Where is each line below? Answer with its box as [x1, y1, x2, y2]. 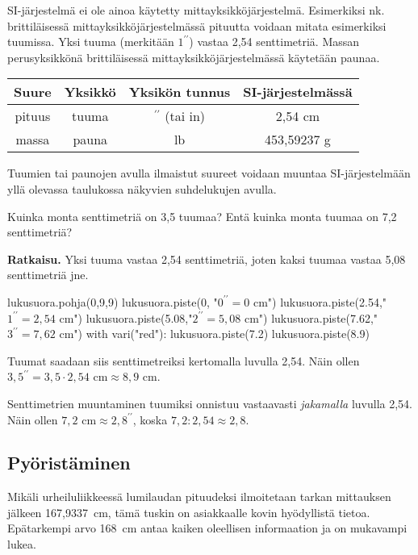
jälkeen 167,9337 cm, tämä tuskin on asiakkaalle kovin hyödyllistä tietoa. [7, 503, 370, 520]
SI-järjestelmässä [243, 82, 353, 102]
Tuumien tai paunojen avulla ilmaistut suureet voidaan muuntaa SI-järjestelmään [7, 165, 411, 182]
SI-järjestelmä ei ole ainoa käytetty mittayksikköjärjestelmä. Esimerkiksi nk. [7, 2, 385, 18]
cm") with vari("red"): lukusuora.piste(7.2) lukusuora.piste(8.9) [59, 325, 370, 342]
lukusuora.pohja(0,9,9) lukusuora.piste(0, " [7, 293, 218, 310]
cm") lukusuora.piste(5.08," [59, 309, 193, 326]
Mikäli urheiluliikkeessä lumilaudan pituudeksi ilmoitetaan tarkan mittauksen [7, 488, 391, 505]
